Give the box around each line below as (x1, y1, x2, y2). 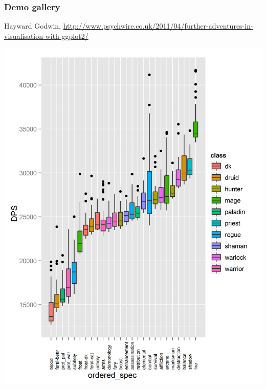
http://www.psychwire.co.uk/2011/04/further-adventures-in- (63, 20, 253, 31)
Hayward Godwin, (4, 20, 61, 31)
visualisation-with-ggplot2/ (4, 30, 88, 41)
